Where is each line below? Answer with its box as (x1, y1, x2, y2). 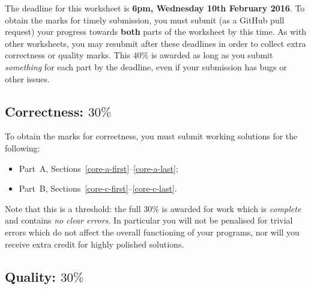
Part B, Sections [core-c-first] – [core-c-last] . (19, 182, 177, 195)
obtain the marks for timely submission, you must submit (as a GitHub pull (5, 13, 285, 26)
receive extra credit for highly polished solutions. (5, 237, 184, 250)
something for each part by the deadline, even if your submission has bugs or (5, 60, 287, 73)
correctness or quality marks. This (5, 49, 130, 61)
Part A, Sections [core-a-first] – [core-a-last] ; (19, 162, 178, 174)
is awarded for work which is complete (162, 202, 301, 214)
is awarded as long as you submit (151, 49, 273, 61)
